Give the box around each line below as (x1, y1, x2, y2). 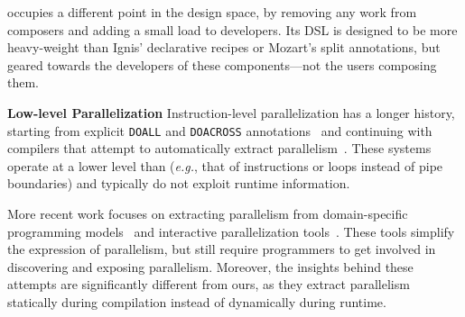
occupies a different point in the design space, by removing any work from (7, 3, 417, 21)
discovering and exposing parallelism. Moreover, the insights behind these (7, 257, 414, 276)
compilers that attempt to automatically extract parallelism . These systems (7, 139, 432, 158)
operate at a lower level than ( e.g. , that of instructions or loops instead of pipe (7, 156, 443, 175)
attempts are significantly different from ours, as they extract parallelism (7, 275, 410, 294)
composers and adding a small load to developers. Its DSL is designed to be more (7, 20, 458, 39)
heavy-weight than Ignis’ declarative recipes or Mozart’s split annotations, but (7, 38, 441, 57)
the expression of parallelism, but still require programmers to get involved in (7, 240, 436, 258)
